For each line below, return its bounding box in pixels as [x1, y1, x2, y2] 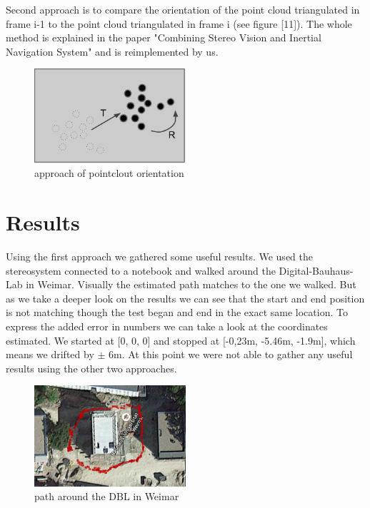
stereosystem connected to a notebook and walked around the [6, 263, 276, 278]
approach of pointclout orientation [34, 166, 184, 181]
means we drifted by [6, 347, 94, 362]
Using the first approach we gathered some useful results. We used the [6, 249, 313, 264]
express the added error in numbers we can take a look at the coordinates [6, 319, 328, 334]
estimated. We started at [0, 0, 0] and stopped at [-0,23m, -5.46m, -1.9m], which [6, 332, 356, 347]
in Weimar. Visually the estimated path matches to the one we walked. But [26, 277, 356, 292]
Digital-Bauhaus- [279, 263, 354, 278]
